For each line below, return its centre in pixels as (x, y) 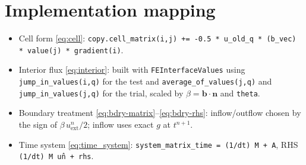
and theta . (240, 93)
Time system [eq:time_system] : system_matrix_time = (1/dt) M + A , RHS (158, 144)
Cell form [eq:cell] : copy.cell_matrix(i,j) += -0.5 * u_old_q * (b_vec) (157, 38)
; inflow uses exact (121, 124)
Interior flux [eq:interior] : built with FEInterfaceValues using (132, 69)
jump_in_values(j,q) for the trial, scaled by (101, 93)
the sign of (38, 124)
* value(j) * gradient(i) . (71, 49)
